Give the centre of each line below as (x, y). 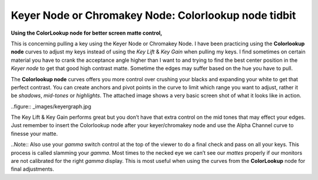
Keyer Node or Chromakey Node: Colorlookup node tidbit (153, 15)
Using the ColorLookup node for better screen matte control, (87, 33)
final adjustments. (32, 169)
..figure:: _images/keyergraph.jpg (51, 106)
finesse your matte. (34, 134)
